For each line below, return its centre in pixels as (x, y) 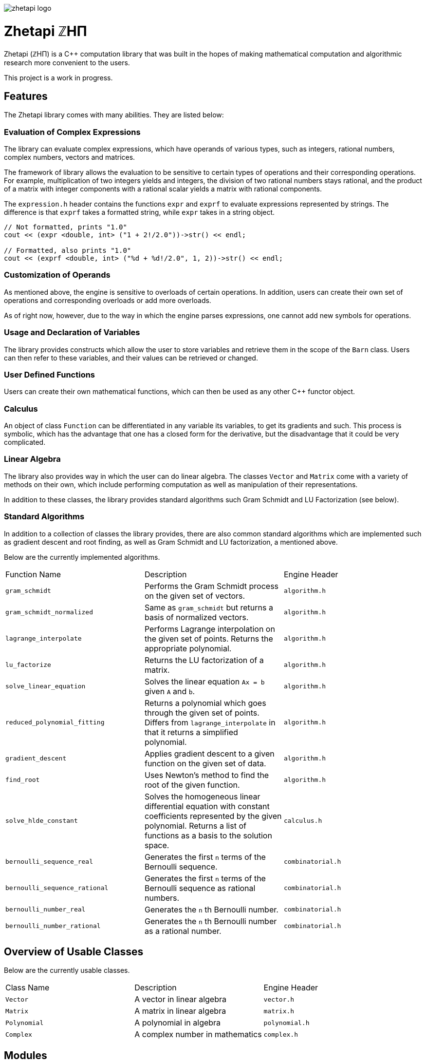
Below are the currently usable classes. (67, 970)
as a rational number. (183, 931)
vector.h (279, 999)
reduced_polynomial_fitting (55, 722)
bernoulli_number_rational (53, 926)
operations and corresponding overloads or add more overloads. (108, 300)
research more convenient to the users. (67, 62)
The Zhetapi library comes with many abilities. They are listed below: (114, 115)
